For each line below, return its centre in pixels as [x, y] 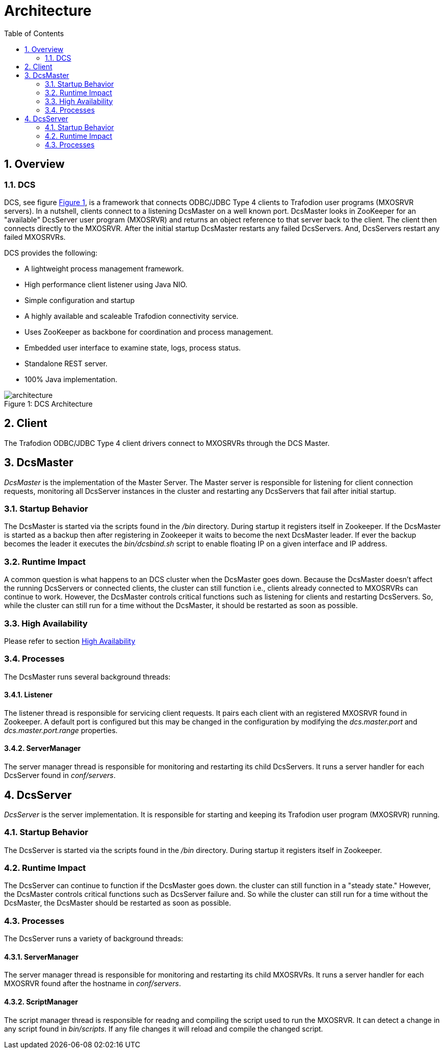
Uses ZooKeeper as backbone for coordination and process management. [149, 332]
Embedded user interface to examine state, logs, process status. [133, 347]
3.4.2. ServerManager [43, 748]
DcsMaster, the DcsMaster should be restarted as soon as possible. [118, 903]
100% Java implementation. [71, 379]
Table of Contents [34, 33]
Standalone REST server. [66, 363]
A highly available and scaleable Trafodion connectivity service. [132, 316]
